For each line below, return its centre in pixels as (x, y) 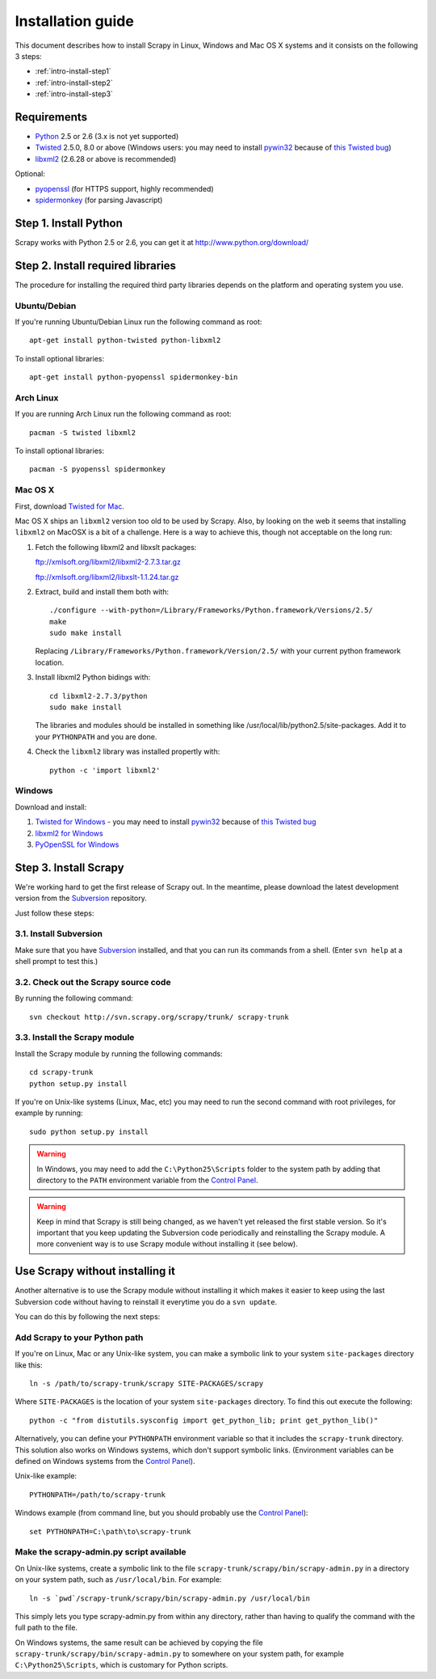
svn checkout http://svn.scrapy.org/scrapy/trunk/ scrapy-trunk (159, 1017)
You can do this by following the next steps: (88, 1317)
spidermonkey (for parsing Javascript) (99, 200)
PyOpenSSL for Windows (77, 844)
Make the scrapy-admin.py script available (101, 1552)
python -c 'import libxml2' (105, 770)
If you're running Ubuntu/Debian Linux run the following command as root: (138, 321)
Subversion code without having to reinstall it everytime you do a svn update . (146, 1301)
